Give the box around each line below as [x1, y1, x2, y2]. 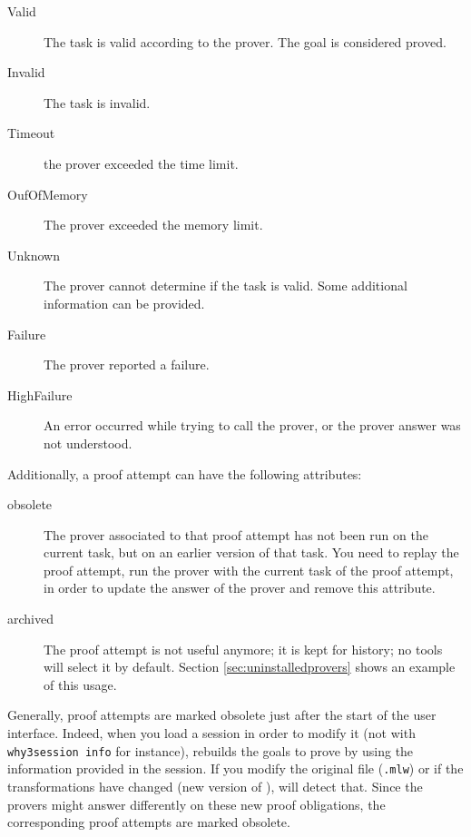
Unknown [7, 245, 60, 264]
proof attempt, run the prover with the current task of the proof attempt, [44, 560, 454, 579]
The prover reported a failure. [44, 355, 210, 374]
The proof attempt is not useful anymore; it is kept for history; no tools [44, 639, 443, 658]
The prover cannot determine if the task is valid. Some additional [44, 276, 407, 295]
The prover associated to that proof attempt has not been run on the [44, 525, 428, 544]
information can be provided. [44, 293, 205, 312]
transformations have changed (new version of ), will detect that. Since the [7, 776, 423, 795]
